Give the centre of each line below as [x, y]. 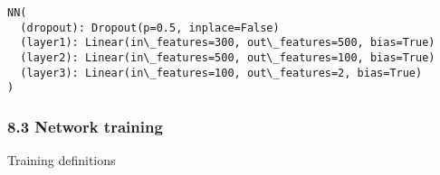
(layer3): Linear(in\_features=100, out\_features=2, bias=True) [221, 73]
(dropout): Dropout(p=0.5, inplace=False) [150, 28]
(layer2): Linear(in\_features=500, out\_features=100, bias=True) [228, 57]
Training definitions [62, 160]
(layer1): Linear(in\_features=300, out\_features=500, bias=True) [228, 43]
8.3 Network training [85, 126]
